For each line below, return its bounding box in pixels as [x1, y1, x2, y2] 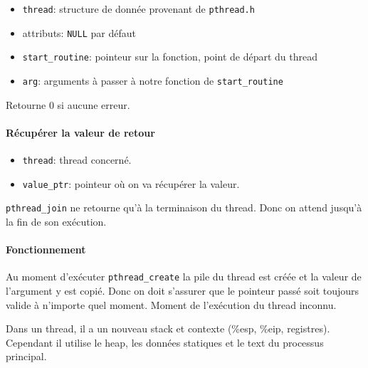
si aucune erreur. [57, 97, 130, 112]
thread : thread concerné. [22, 152, 132, 167]
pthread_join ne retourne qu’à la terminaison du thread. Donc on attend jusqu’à [6, 200, 362, 215]
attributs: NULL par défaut [22, 25, 136, 40]
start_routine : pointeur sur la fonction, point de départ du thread [22, 49, 318, 64]
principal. [6, 349, 47, 364]
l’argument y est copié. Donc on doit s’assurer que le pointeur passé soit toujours [6, 283, 359, 298]
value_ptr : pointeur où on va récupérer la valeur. [22, 176, 240, 191]
